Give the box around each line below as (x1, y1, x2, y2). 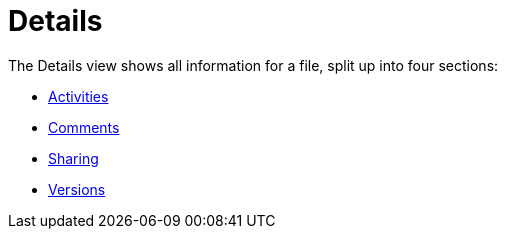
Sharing (48, 149, 99, 167)
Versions (48, 180, 106, 198)
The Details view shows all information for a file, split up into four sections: (8, 56, 499, 74)
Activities (48, 87, 109, 105)
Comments (48, 118, 120, 136)
